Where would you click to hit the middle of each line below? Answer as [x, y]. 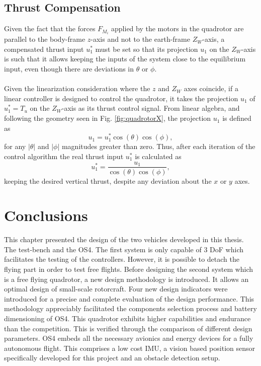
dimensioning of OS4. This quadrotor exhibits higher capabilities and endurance [127, 318]
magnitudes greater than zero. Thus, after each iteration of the [158, 146]
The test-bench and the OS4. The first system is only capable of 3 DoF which [124, 249]
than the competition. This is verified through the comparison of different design [128, 328]
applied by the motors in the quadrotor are [178, 28]
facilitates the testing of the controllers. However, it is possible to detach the [122, 259]
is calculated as [158, 156]
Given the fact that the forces [50, 28]
